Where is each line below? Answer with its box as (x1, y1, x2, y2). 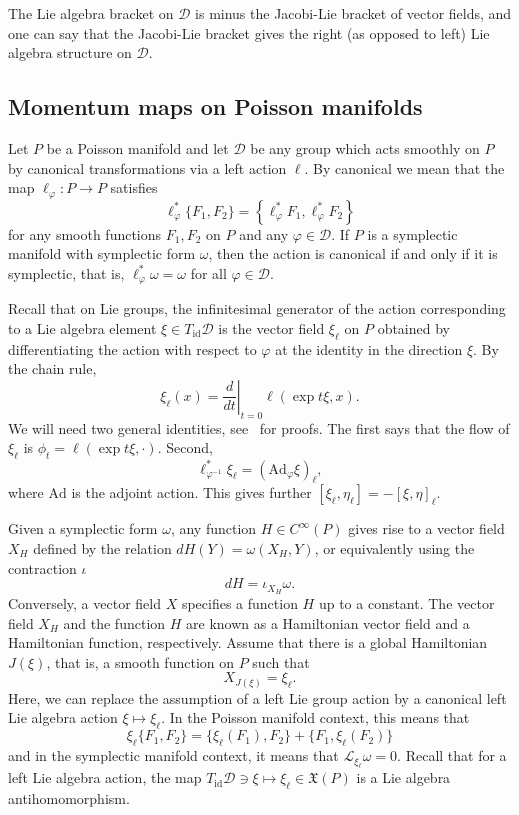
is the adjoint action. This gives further (71, 482, 312, 503)
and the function (63, 612, 166, 633)
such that (252, 651, 310, 672)
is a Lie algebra (356, 767, 451, 788)
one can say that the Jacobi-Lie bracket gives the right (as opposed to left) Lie (8, 22, 490, 43)
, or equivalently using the (314, 537, 475, 558)
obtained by (377, 317, 450, 338)
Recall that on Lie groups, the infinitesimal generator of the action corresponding (8, 298, 506, 319)
